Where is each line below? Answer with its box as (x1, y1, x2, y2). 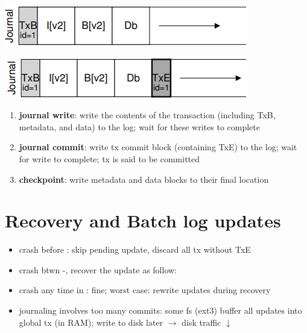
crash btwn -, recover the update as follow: (19, 263, 177, 276)
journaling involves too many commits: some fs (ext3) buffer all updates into (19, 304, 302, 317)
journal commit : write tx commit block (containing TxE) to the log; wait (19, 141, 297, 153)
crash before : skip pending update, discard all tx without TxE (19, 243, 251, 256)
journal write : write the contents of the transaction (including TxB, (19, 109, 276, 121)
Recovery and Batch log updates (5, 208, 281, 233)
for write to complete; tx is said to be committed (19, 152, 200, 165)
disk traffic (182, 316, 221, 328)
